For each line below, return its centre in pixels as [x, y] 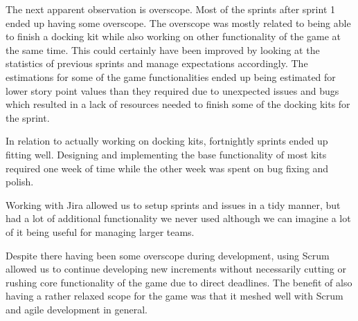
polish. [20, 182]
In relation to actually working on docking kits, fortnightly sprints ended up [167, 141]
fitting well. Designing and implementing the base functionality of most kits [166, 154]
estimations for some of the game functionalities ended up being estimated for [171, 76]
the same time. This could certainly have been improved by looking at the [163, 49]
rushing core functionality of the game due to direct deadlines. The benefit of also [179, 282]
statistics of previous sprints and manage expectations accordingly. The [157, 63]
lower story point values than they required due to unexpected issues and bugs [172, 90]
